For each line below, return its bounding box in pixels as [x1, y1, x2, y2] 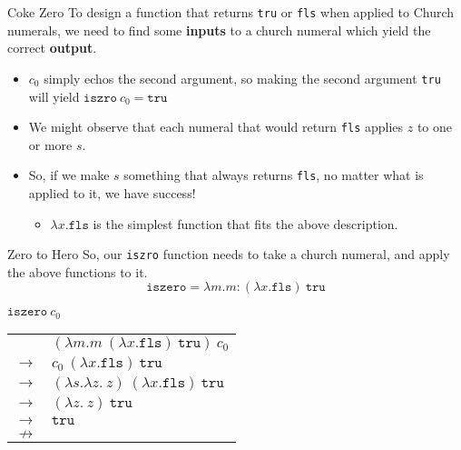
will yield [28, 86, 80, 105]
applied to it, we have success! [28, 184, 196, 202]
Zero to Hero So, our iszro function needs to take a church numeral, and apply [7, 245, 450, 264]
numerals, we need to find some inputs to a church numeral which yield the [7, 20, 431, 39]
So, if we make [28, 165, 110, 185]
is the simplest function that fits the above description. [93, 214, 398, 233]
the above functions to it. [7, 262, 148, 281]
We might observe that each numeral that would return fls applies [28, 117, 404, 136]
